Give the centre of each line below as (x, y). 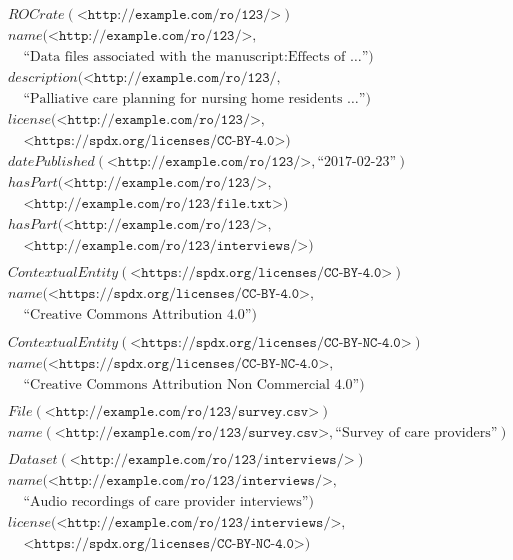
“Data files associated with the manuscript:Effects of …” (196, 57)
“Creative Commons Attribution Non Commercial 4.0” (191, 384)
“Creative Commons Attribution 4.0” (137, 315)
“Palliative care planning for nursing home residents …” (194, 99)
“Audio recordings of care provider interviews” (166, 501)
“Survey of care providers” (416, 432)
